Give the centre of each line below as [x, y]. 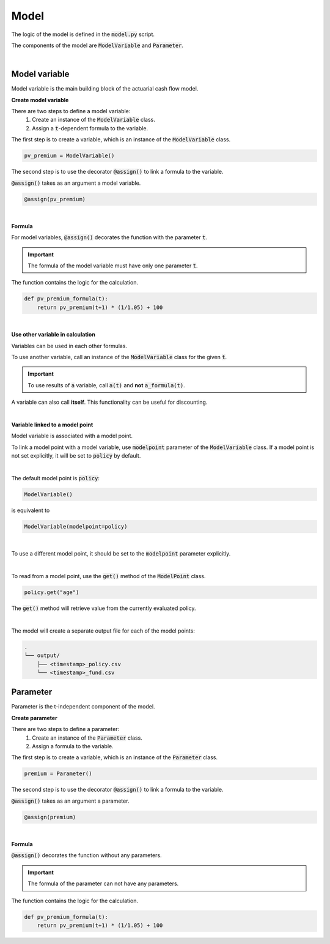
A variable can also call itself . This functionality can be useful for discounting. [109, 402]
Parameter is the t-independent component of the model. [83, 707]
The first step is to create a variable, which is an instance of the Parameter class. [115, 757]
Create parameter [34, 718]
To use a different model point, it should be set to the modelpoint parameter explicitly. [121, 554]
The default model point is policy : [56, 478]
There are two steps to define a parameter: [65, 729]
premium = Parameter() [58, 774]
